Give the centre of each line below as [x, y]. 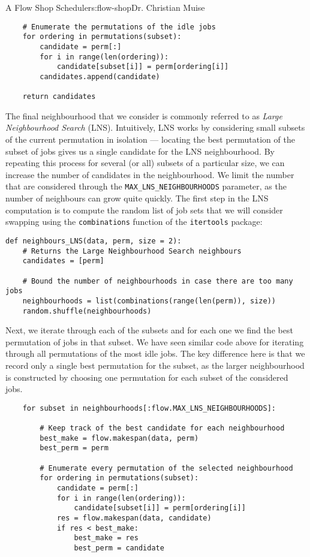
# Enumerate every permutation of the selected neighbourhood [166, 468]
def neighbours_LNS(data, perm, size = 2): [94, 241]
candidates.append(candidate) [100, 76]
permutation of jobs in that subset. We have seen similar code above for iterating [155, 341]
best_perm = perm [74, 448]
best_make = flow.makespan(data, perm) [119, 438]
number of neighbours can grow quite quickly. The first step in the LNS [137, 198]
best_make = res [106, 538]
